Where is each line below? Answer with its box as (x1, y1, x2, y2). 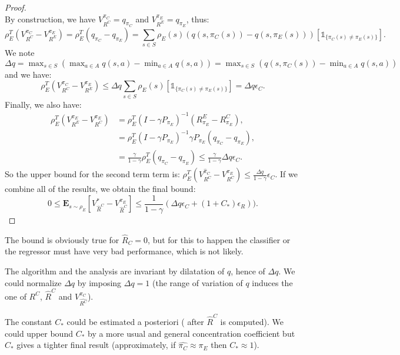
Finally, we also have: (5, 98, 82, 110)
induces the (252, 276, 293, 288)
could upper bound (5, 327, 73, 339)
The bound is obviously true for (5, 233, 119, 245)
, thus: (186, 12, 209, 25)
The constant (5, 316, 52, 328)
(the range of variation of (152, 276, 243, 288)
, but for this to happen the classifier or (148, 233, 291, 245)
